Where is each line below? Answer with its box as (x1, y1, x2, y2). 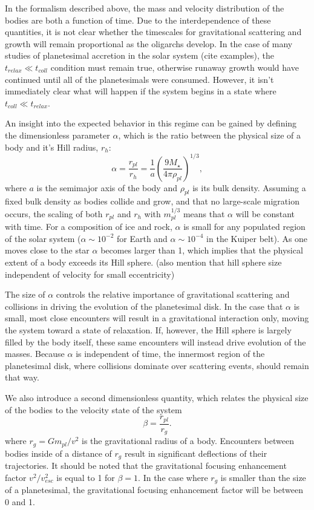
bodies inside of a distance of (5, 446, 112, 459)
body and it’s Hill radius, (5, 140, 99, 153)
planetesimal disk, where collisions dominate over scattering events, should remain (5, 359, 309, 371)
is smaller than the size (220, 471, 306, 483)
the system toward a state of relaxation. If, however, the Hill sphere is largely (5, 324, 292, 336)
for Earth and (116, 232, 168, 244)
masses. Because (5, 347, 65, 360)
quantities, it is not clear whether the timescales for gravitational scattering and (5, 25, 302, 38)
